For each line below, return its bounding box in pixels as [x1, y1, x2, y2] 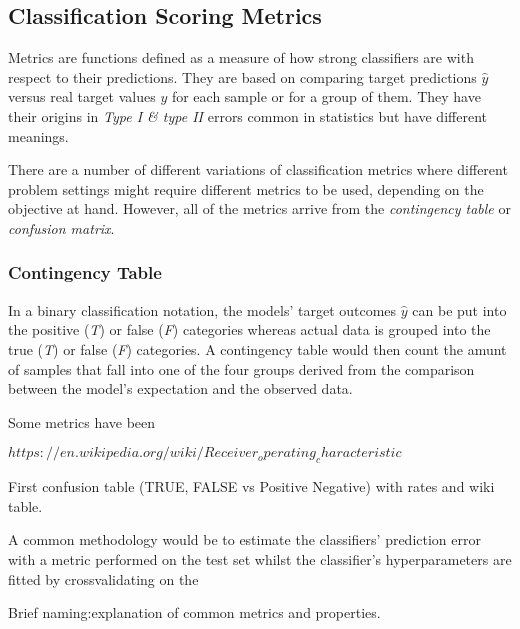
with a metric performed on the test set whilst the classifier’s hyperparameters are [8, 548, 512, 569]
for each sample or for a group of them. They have [171, 86, 481, 107]
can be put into [412, 299, 507, 320]
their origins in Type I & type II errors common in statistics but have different [8, 105, 487, 126]
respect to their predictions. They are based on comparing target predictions [8, 66, 477, 87]
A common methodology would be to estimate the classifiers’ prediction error [8, 529, 481, 550]
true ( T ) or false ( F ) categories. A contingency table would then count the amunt [8, 338, 507, 359]
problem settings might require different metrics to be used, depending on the [8, 178, 484, 199]
